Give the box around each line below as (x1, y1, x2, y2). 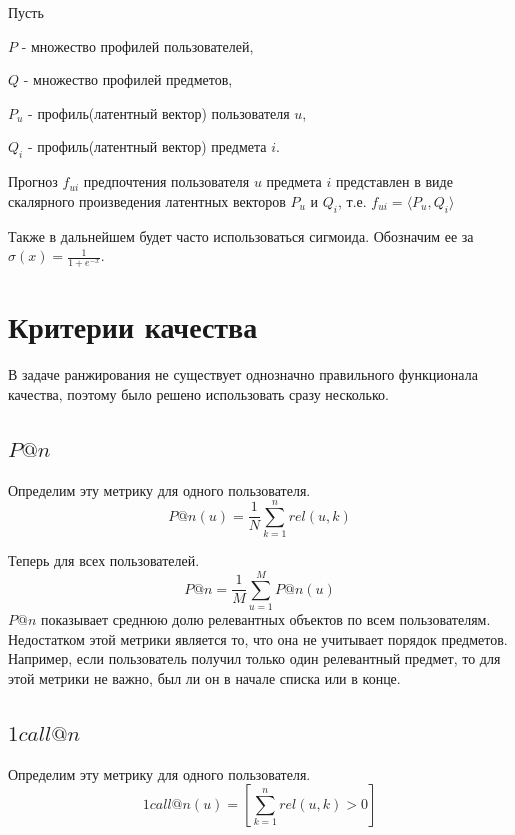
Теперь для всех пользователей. (8, 550, 200, 571)
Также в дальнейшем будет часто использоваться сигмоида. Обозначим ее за (8, 225, 474, 246)
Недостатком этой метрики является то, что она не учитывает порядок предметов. (8, 628, 508, 649)
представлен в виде (336, 171, 453, 192)
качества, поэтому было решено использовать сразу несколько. (8, 383, 389, 404)
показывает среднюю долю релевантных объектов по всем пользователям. (40, 608, 491, 629)
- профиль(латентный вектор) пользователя (28, 102, 290, 123)
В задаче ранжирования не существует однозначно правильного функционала (8, 364, 478, 385)
